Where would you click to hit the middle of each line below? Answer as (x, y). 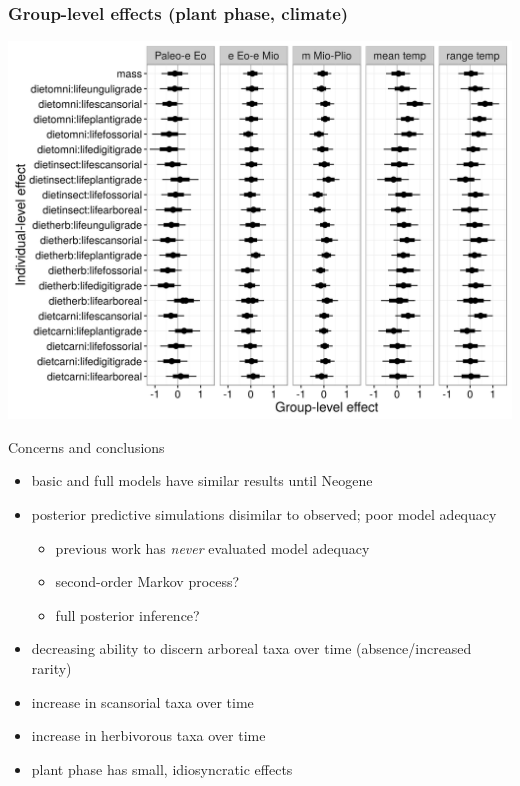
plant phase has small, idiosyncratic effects (162, 768)
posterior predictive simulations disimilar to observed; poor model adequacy (264, 514)
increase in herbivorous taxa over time (148, 735)
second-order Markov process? (147, 581)
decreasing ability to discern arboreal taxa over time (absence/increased (251, 648)
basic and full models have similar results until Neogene (202, 480)
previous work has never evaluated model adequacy (212, 547)
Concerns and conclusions (86, 446)
